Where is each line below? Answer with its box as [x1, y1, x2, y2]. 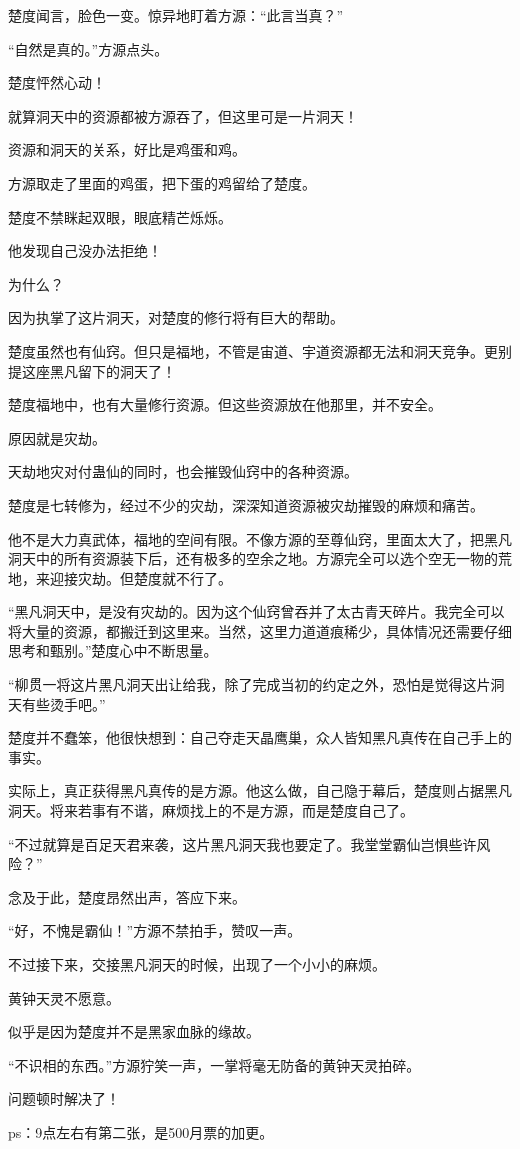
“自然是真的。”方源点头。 [8, 38, 169, 59]
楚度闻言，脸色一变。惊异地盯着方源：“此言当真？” [8, 5, 344, 25]
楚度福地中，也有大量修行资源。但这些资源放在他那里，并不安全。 [8, 394, 442, 415]
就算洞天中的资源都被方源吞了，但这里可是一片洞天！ [8, 105, 358, 126]
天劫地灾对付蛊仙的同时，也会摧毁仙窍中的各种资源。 [8, 461, 358, 482]
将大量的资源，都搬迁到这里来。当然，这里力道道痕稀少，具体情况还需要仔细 [8, 620, 512, 641]
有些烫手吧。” [21, 693, 106, 714]
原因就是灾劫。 [8, 427, 106, 448]
